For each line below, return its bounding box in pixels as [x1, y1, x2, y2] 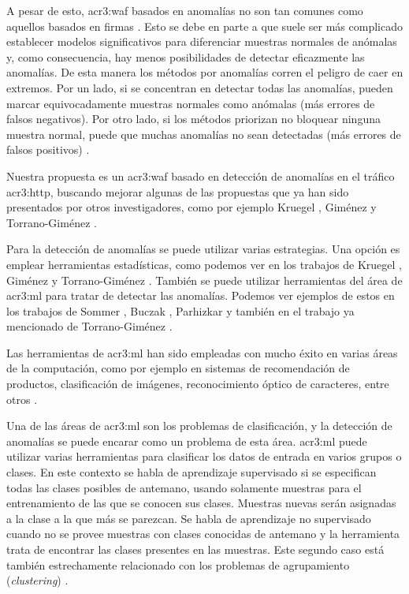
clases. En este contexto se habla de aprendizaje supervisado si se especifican [6, 464, 377, 480]
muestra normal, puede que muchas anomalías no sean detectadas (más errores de [6, 125, 401, 142]
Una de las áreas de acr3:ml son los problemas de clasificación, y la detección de [6, 417, 392, 434]
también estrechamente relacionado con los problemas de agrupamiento [6, 556, 350, 573]
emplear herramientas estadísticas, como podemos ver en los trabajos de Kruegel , [6, 256, 403, 272]
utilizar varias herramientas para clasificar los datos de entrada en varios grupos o [6, 448, 402, 465]
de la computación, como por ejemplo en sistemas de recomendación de [6, 360, 350, 376]
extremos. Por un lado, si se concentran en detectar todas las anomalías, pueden [6, 79, 393, 95]
